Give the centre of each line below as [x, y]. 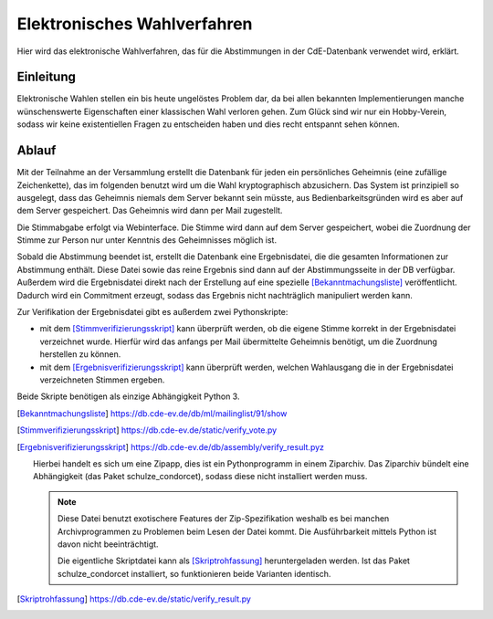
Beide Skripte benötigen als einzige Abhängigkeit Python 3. [128, 396]
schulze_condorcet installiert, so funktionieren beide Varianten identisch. [194, 573]
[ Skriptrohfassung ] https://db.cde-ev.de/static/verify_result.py [134, 599]
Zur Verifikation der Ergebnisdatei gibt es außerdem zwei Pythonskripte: [152, 312]
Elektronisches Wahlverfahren [135, 24]
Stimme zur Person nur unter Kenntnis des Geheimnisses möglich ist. [147, 240]
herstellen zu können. [80, 354]
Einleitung [47, 77]
